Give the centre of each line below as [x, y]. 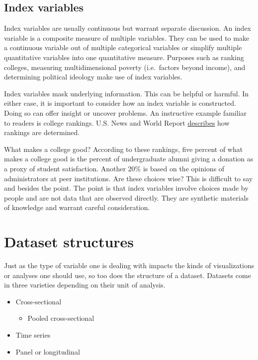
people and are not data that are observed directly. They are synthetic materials [127, 197]
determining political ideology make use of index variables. [93, 77]
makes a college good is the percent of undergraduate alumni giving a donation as [129, 159]
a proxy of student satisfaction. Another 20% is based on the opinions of [114, 168]
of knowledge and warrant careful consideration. [77, 207]
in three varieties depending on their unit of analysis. [85, 285]
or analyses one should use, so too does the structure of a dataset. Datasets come [128, 275]
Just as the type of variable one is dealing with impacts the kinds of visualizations [129, 265]
